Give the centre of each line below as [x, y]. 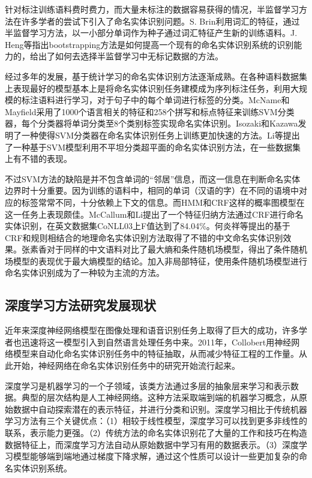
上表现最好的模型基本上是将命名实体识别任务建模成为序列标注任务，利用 [148, 88]
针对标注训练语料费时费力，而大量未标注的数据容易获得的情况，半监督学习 [152, 9]
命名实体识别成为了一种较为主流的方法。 [85, 273]
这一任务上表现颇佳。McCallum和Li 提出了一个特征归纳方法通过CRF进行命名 [154, 214]
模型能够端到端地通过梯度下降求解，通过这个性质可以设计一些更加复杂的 [156, 456]
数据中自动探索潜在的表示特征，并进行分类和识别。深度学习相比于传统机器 [160, 409]
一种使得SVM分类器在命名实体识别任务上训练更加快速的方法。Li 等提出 [160, 135]
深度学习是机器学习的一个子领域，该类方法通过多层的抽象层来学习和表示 [148, 385]
